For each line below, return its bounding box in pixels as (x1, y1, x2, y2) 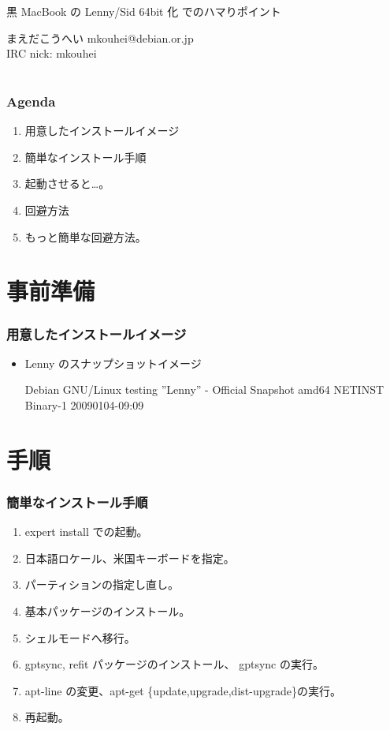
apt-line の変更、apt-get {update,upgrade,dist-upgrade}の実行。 (24, 682, 341, 698)
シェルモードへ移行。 (24, 629, 136, 646)
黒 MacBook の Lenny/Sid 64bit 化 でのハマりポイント (6, 3, 281, 19)
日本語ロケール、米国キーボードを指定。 (24, 549, 235, 566)
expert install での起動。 (24, 523, 148, 540)
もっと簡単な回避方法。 (24, 228, 147, 245)
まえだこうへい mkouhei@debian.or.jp (6, 29, 194, 46)
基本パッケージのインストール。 (24, 602, 191, 619)
